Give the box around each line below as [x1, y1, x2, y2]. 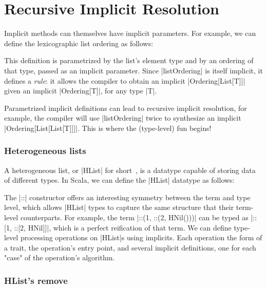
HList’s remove [4, 274, 68, 286]
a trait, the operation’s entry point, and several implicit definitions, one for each [4, 242, 256, 253]
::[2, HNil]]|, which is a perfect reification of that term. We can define [14, 222, 232, 233]
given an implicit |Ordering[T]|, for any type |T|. [4, 85, 157, 96]
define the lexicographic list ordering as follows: [4, 37, 154, 48]
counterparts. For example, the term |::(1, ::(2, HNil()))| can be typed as [20, 212, 249, 223]
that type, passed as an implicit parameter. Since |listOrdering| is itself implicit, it [4, 65, 263, 75]
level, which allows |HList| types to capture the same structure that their [4, 202, 234, 213]
